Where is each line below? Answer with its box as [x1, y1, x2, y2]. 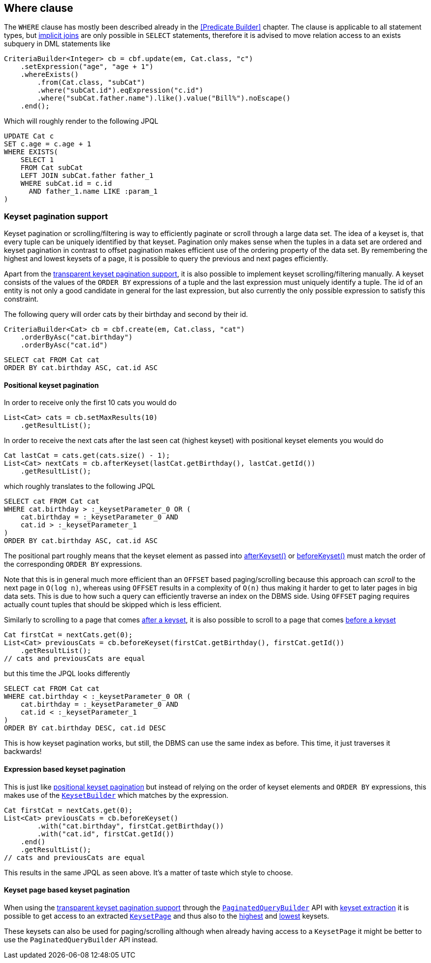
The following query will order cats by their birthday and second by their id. [4, 310, 248, 319]
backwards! [4, 747, 42, 756]
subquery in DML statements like [4, 39, 111, 48]
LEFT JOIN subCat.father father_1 [20, 172, 154, 180]
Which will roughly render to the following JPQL [4, 117, 159, 126]
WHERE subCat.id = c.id [20, 179, 112, 188]
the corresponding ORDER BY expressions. [4, 560, 142, 569]
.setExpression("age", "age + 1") [20, 63, 154, 71]
